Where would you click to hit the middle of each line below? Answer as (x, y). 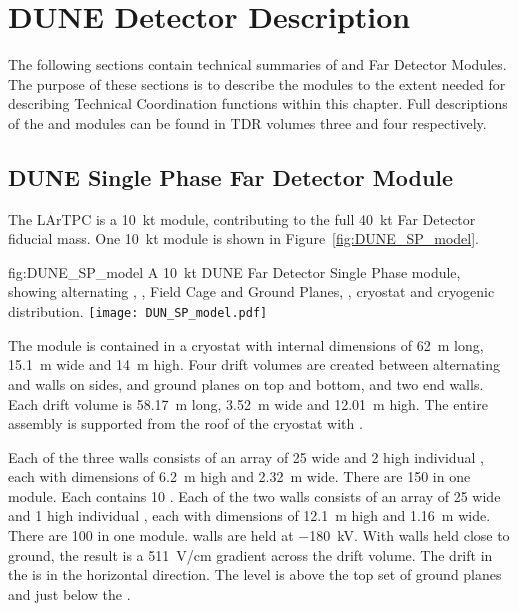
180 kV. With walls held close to (409, 535)
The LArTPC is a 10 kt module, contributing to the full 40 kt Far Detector (242, 218)
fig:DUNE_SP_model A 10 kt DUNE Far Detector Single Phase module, (234, 271)
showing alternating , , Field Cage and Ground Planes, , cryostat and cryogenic (251, 291)
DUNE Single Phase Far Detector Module (231, 176)
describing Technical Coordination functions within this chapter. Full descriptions (258, 103)
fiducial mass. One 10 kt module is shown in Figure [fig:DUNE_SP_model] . (243, 238)
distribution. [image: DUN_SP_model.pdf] (138, 311)
